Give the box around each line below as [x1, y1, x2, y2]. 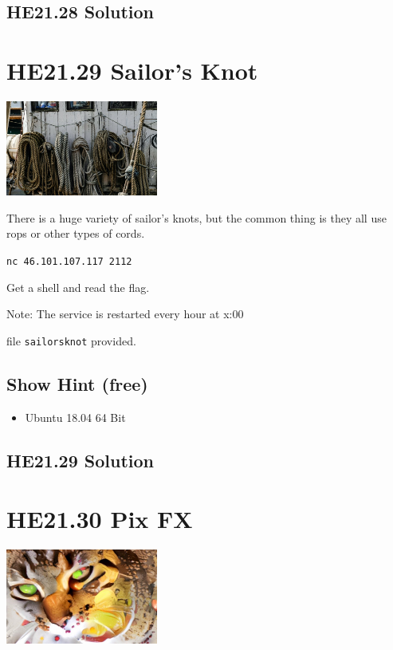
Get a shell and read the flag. [6, 278, 150, 295]
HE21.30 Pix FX [6, 502, 193, 535]
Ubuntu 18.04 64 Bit [25, 408, 126, 425]
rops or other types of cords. [6, 225, 145, 242]
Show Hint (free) [6, 371, 148, 396]
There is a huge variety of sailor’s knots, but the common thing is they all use [6, 209, 387, 226]
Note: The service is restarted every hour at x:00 [6, 305, 244, 322]
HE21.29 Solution [6, 447, 155, 472]
